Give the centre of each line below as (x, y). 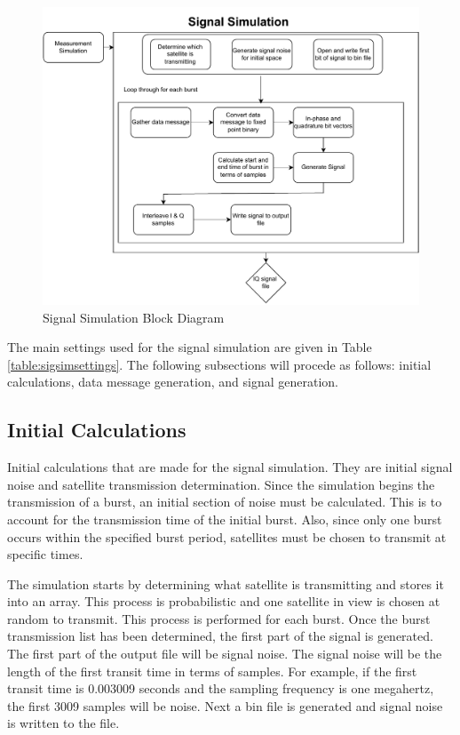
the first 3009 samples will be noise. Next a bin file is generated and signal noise (225, 705)
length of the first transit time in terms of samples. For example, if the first (212, 671)
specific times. (45, 554)
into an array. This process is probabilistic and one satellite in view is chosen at (224, 601)
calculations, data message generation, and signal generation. (173, 382)
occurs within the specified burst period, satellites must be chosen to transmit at (227, 536)
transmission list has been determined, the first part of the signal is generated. (220, 636)
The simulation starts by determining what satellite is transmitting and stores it (226, 583)
